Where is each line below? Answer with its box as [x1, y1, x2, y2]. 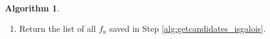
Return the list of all [19, 22, 96, 34]
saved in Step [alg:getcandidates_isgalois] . [109, 22, 266, 34]
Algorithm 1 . [5, 2, 60, 14]
